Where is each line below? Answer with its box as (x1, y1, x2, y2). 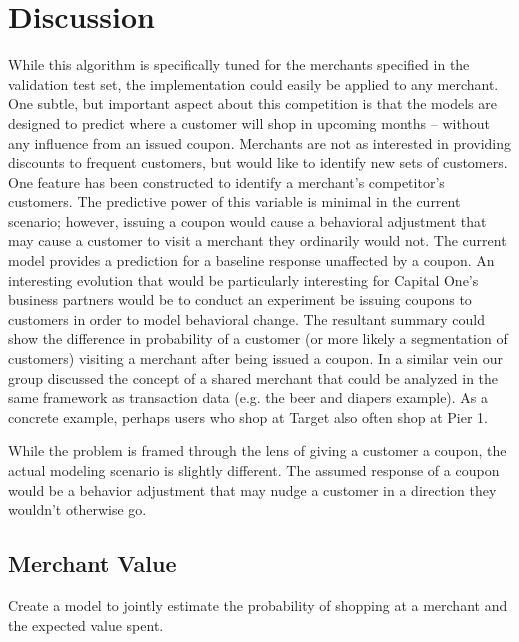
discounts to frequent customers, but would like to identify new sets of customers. (8, 152, 508, 173)
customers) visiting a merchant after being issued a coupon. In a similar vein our (8, 348, 503, 369)
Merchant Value (8, 548, 177, 579)
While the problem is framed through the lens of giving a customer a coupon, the (8, 440, 507, 461)
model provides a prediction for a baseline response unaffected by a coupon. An (8, 250, 495, 271)
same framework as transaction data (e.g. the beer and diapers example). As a (8, 387, 489, 408)
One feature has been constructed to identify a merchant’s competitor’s (8, 171, 445, 192)
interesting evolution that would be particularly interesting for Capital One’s (8, 269, 479, 290)
